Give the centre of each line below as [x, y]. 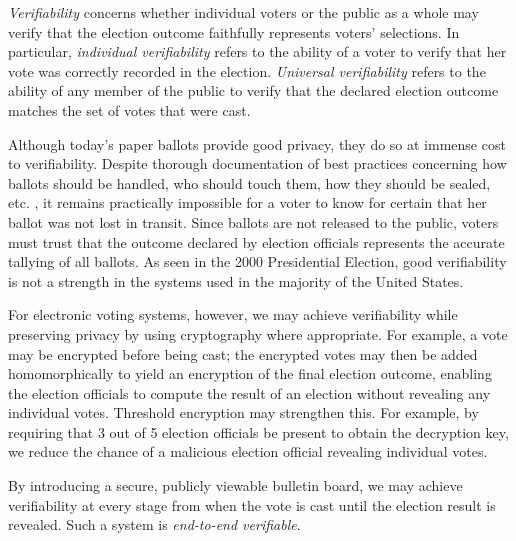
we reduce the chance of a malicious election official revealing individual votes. [248, 451]
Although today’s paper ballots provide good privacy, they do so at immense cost [257, 143]
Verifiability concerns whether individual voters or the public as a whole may [243, 12]
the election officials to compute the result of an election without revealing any [249, 392]
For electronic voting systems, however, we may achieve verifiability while [233, 314]
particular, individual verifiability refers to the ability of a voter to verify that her [257, 51]
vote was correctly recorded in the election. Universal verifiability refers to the [247, 70]
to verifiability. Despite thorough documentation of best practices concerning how [257, 163]
